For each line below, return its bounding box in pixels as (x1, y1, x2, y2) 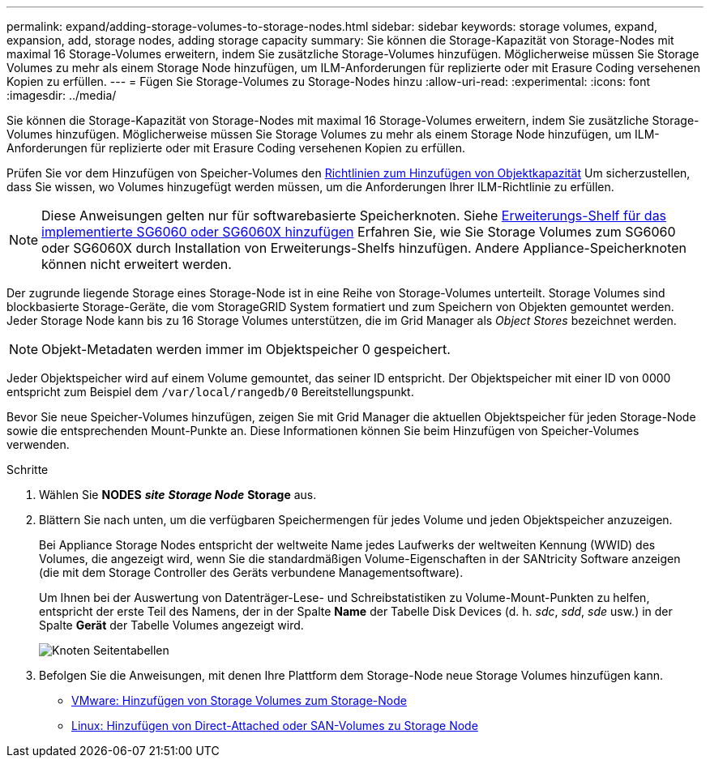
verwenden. (6, 437, 70, 451)
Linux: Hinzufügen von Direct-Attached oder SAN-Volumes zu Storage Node (71, 719, 478, 732)
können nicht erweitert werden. (41, 256, 232, 272)
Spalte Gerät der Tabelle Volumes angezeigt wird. (39, 618, 304, 632)
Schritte (6, 463, 49, 476)
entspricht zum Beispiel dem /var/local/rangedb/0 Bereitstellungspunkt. (6, 385, 414, 399)
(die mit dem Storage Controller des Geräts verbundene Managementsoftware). (39, 566, 464, 579)
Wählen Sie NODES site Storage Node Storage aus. (39, 488, 317, 502)
